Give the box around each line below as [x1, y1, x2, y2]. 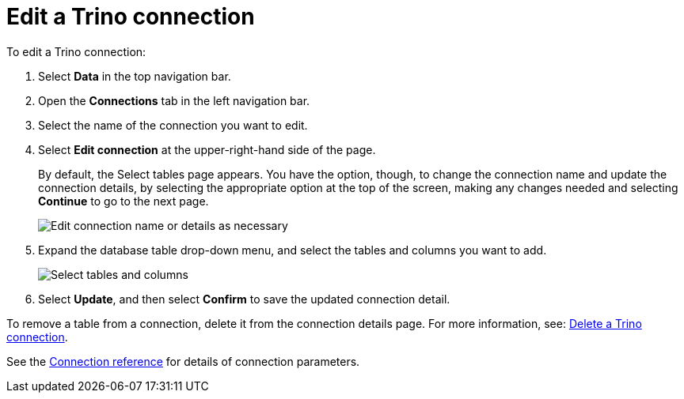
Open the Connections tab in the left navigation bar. [38, 93, 310, 107]
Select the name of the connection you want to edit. [38, 118, 308, 132]
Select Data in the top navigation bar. [38, 69, 231, 83]
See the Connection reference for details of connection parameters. [6, 354, 360, 368]
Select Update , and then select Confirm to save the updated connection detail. [38, 292, 450, 306]
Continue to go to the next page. [38, 194, 209, 208]
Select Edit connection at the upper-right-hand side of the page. [38, 142, 376, 156]
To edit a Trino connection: [6, 44, 146, 58]
